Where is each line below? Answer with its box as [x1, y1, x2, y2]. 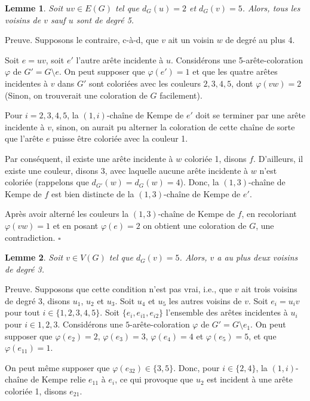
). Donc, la [180, 176, 219, 188]
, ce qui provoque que [115, 373, 194, 385]
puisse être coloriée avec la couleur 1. [53, 132, 188, 145]
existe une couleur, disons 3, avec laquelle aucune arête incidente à [5, 164, 248, 176]
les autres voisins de [168, 294, 242, 307]
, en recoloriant [241, 207, 297, 220]
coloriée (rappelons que [5, 176, 89, 188]
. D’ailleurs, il [253, 152, 303, 164]
